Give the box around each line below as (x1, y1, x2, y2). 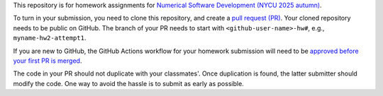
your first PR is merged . (13, 56, 82, 65)
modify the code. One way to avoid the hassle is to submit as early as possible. (13, 79, 244, 88)
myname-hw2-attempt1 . (13, 34, 87, 42)
